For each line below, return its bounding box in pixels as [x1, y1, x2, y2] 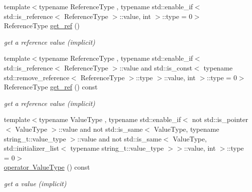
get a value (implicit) [4, 178, 67, 188]
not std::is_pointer [192, 114, 248, 124]
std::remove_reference [4, 72, 70, 82]
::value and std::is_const [119, 62, 193, 72]
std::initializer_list [4, 143, 59, 153]
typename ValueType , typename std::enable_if [39, 114, 181, 124]
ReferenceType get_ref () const [4, 82, 98, 92]
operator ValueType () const [4, 162, 90, 172]
